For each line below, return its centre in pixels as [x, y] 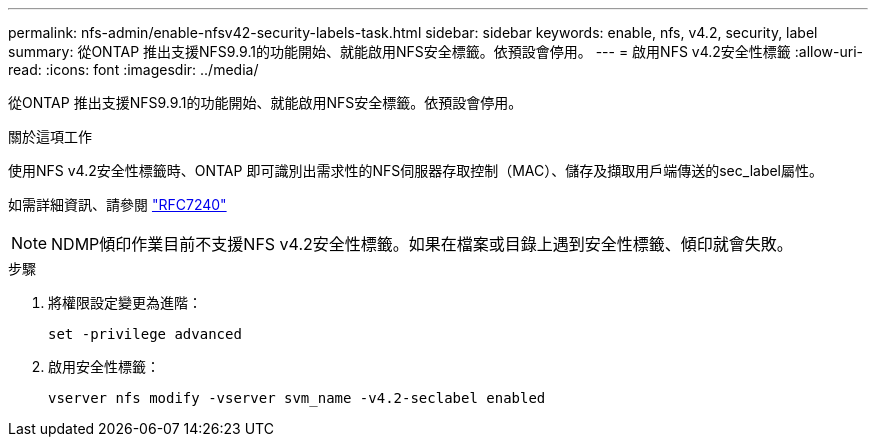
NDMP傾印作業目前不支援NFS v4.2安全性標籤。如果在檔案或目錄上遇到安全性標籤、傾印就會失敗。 [422, 244]
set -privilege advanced [145, 334]
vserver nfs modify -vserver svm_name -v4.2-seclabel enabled [297, 398]
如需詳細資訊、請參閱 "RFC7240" [117, 204]
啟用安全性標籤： [104, 366]
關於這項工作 [50, 136]
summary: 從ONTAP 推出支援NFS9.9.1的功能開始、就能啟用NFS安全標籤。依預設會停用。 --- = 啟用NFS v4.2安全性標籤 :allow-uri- [436, 51]
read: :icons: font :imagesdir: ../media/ [133, 69]
